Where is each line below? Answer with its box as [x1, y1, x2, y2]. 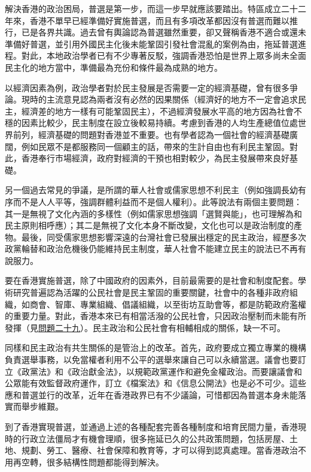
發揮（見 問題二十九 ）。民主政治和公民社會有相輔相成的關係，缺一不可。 [5, 321, 285, 333]
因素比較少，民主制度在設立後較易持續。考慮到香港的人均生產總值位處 [21, 116, 298, 129]
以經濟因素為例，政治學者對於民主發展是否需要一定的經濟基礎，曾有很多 [5, 81, 289, 94]
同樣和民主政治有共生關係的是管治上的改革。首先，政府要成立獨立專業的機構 [5, 341, 306, 354]
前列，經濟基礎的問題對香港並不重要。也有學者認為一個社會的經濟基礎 [13, 128, 289, 140]
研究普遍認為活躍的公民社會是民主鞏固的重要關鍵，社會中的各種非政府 [13, 286, 289, 299]
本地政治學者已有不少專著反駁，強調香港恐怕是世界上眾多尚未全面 [46, 49, 306, 62]
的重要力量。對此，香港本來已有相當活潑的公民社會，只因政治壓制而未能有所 [5, 309, 306, 322]
